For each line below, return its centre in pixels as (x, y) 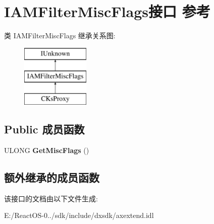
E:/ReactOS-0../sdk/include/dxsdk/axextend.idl (79, 215)
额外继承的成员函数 (52, 177)
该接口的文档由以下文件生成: (51, 198)
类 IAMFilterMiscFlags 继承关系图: (60, 35)
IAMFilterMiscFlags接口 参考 (107, 11)
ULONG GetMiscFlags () (47, 150)
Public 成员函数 (44, 129)
